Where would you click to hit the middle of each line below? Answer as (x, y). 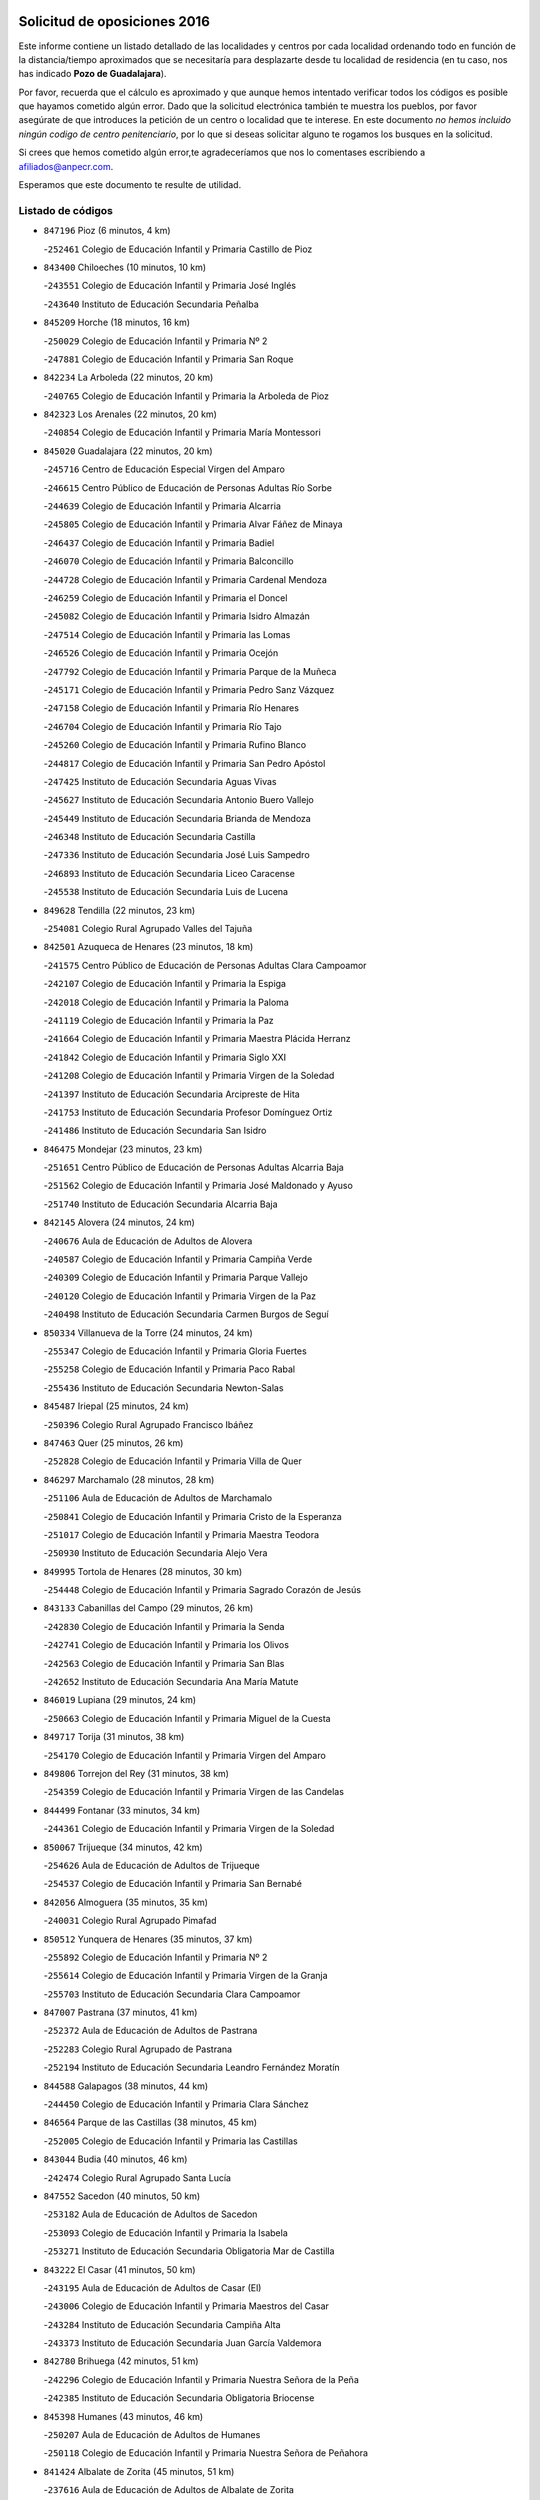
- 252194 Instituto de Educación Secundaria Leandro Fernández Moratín (191, 2067)
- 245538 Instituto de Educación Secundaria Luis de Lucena (166, 892)
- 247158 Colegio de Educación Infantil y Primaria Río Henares (171, 708)
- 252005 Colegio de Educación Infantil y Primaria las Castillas (171, 2141)
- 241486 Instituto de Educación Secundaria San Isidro (155, 1131)
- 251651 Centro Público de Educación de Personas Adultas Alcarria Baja (193, 1167)
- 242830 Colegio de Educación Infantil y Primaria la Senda (164, 1626)
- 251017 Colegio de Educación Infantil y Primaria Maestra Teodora (181, 1534)
